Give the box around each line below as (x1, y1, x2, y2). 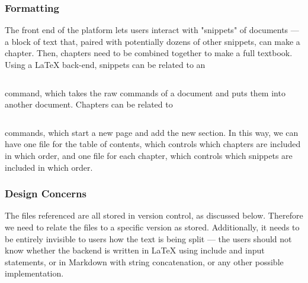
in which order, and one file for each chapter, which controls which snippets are (5, 149, 293, 161)
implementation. (5, 267, 64, 279)
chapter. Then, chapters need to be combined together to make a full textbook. (5, 47, 293, 59)
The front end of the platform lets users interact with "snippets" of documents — (5, 24, 299, 36)
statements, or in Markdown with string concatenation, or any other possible (5, 255, 284, 268)
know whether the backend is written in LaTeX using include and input (5, 244, 265, 256)
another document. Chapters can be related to (5, 98, 173, 110)
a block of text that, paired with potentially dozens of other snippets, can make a (5, 35, 300, 47)
